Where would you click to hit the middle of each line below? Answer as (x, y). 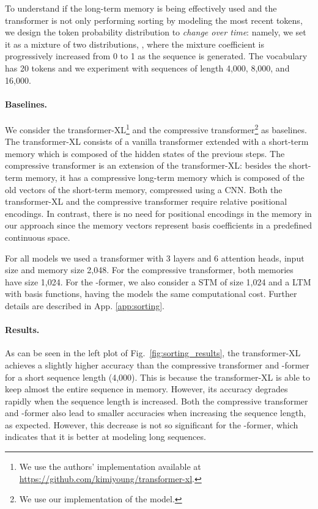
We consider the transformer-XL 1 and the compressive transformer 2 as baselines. (156, 128)
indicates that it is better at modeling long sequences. (105, 437)
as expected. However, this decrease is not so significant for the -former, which (152, 424)
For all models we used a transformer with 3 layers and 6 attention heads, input (155, 258)
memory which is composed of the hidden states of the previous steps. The (145, 153)
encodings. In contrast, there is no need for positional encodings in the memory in (158, 213)
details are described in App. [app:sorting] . (85, 305)
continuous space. (38, 237)
